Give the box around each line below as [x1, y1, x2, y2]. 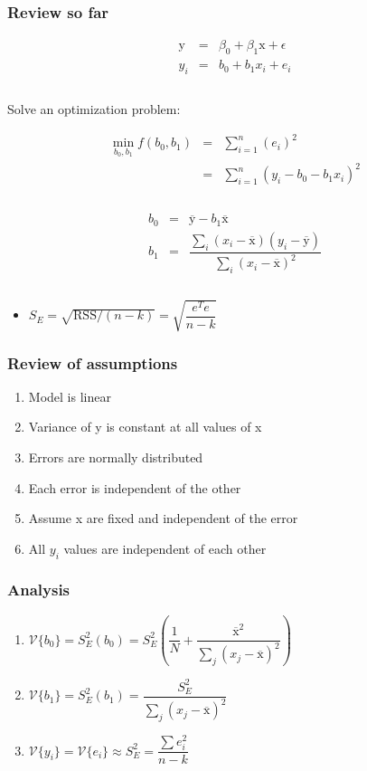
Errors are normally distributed [28, 447, 203, 466]
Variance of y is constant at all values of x [28, 417, 262, 436]
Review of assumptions [7, 351, 178, 374]
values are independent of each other [63, 538, 267, 557]
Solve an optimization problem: [7, 99, 181, 118]
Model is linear [28, 386, 111, 405]
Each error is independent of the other [28, 478, 241, 497]
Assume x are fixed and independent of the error [28, 509, 298, 528]
